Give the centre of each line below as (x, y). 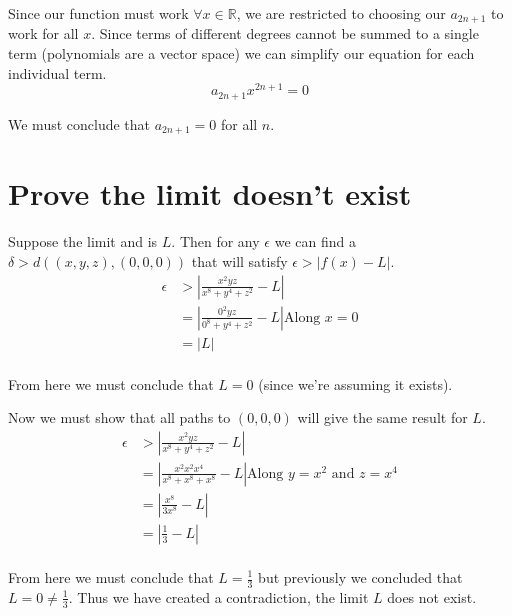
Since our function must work (98, 13)
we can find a (315, 241)
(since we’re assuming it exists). (355, 383)
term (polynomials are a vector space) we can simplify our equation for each (241, 53)
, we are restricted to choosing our (341, 13)
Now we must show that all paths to (119, 417)
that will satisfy (239, 260)
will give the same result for (382, 417)
